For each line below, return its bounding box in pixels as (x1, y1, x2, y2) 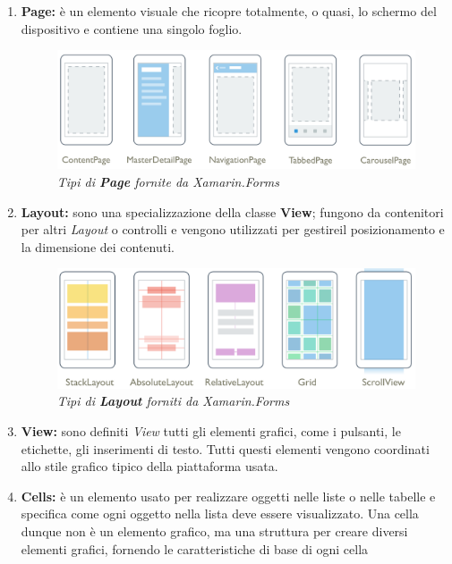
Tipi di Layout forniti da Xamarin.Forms (56, 391, 290, 410)
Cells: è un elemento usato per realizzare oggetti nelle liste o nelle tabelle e (21, 486, 436, 505)
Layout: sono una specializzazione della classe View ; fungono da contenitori (21, 202, 444, 221)
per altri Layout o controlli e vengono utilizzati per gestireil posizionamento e (21, 220, 445, 239)
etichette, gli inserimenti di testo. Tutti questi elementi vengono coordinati (21, 439, 430, 458)
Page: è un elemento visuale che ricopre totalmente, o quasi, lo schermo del (21, 2, 437, 20)
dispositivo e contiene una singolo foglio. (21, 19, 243, 38)
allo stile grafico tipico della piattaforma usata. (21, 457, 278, 476)
